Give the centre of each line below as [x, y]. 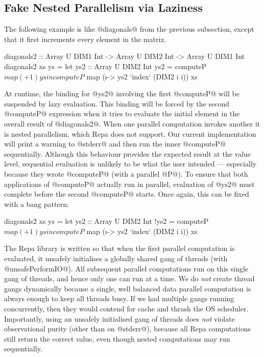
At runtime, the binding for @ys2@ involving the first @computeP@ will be [122, 93]
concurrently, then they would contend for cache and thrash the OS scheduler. [126, 309]
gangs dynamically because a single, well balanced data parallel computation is [128, 288]
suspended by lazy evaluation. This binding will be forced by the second [117, 103]
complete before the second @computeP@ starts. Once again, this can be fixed [127, 194]
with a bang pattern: [37, 204]
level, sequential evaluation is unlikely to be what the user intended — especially [130, 164]
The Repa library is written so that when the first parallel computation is [119, 248]
